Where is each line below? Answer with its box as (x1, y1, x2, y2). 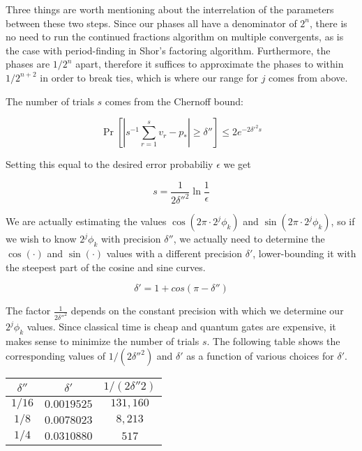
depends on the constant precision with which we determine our (70, 303, 344, 318)
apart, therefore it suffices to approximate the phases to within (75, 56, 344, 71)
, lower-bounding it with (252, 245, 356, 260)
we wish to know (6, 231, 77, 246)
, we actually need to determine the (173, 231, 325, 246)
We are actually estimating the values (6, 214, 167, 229)
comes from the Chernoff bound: (105, 93, 243, 108)
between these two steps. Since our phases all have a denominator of (6, 15, 297, 30)
